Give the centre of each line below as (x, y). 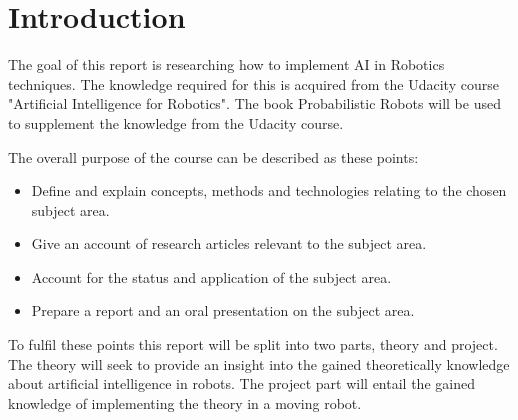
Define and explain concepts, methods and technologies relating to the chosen (269, 190)
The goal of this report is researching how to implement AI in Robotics (226, 64)
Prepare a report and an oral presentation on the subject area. (223, 310)
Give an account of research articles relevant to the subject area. (229, 243)
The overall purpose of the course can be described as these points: (213, 156)
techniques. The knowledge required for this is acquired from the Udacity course (253, 83)
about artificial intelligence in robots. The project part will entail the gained (241, 383)
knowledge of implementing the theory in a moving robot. (185, 402)
